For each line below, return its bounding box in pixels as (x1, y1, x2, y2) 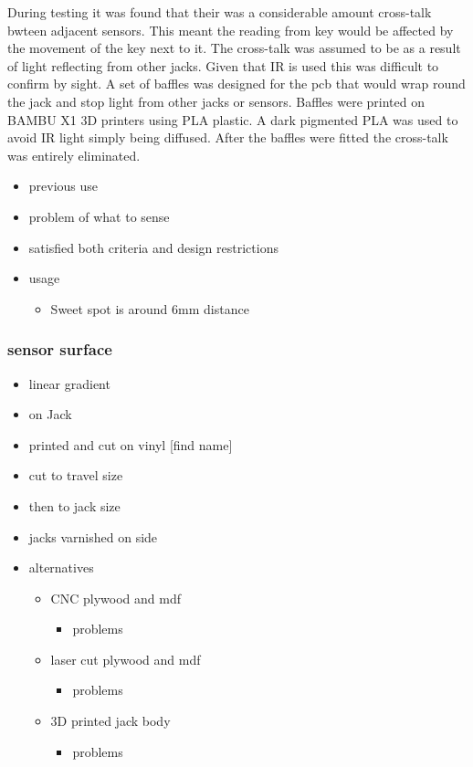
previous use (28, 176, 99, 195)
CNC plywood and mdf (50, 588, 181, 607)
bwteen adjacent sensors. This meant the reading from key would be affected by (7, 20, 454, 39)
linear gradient (28, 373, 110, 393)
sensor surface (7, 338, 112, 361)
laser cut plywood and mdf (50, 649, 201, 668)
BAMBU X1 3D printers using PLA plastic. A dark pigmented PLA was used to (7, 110, 458, 129)
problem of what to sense (28, 206, 170, 226)
